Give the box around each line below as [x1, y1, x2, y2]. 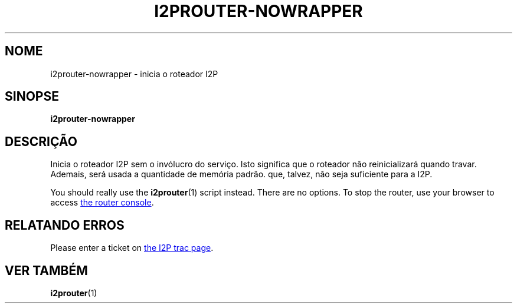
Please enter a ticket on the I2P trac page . [50, 243, 214, 253]
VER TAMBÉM [5, 263, 88, 278]
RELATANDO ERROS [5, 217, 125, 233]
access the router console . [50, 197, 154, 208]
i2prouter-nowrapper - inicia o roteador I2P [50, 68, 218, 79]
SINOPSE [5, 89, 59, 104]
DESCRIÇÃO [5, 134, 77, 149]
